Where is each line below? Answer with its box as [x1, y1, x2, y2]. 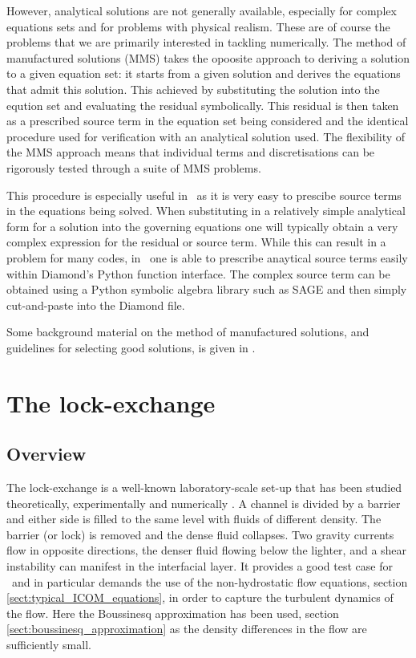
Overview [6, 441, 87, 466]
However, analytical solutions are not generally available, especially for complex [6, 2, 397, 18]
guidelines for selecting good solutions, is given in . [6, 339, 256, 355]
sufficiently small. [6, 636, 91, 652]
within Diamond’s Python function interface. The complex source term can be [6, 265, 390, 282]
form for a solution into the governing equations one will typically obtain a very [6, 217, 398, 234]
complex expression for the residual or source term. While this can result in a [6, 234, 386, 250]
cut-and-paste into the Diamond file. [6, 296, 185, 313]
